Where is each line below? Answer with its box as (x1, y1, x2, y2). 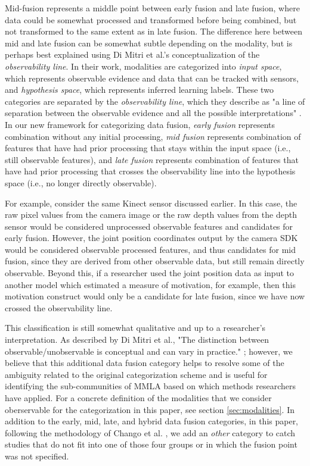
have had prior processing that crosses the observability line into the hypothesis (5, 165, 296, 177)
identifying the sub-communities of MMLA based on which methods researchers (5, 380, 296, 392)
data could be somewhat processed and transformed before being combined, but (5, 13, 297, 26)
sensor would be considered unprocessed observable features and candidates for (5, 220, 293, 232)
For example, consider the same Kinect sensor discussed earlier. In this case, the (5, 196, 297, 209)
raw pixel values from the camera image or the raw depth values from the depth (5, 208, 297, 221)
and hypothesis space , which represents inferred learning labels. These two (5, 83, 274, 96)
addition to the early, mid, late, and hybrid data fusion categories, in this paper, (5, 415, 299, 427)
